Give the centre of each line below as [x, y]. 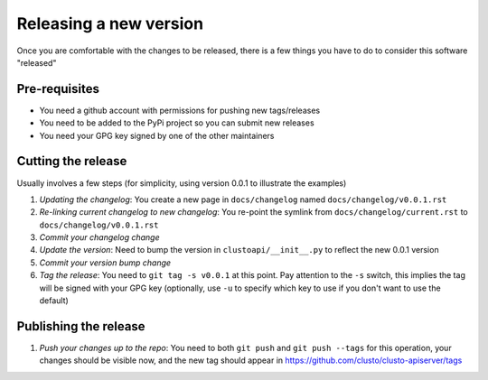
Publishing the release [81, 326]
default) [54, 301]
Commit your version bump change [105, 263]
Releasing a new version [110, 23]
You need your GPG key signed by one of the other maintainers [157, 135]
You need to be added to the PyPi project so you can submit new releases [177, 123]
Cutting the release [72, 161]
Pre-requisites [58, 89]
